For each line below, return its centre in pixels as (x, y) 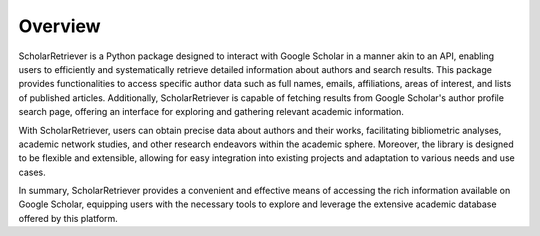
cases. (32, 172)
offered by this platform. (68, 218)
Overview (59, 26)
